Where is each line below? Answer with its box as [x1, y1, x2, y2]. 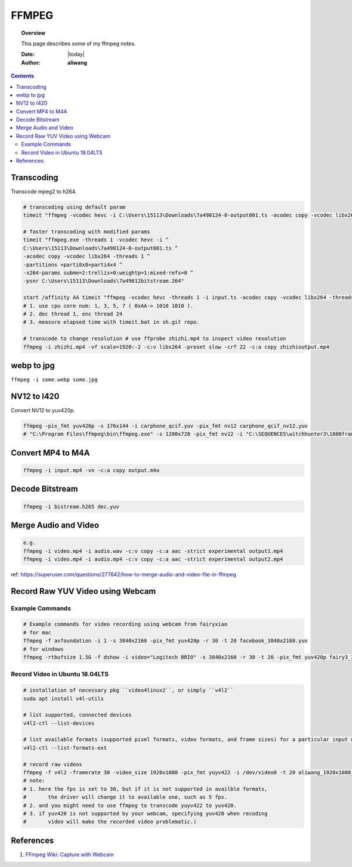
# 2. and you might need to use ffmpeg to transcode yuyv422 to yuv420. [23, 802, 237, 809]
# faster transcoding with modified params [23, 228, 151, 235]
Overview [21, 29, 46, 36]
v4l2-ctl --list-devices [23, 720, 95, 727]
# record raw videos [23, 761, 82, 768]
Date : [21, 51, 35, 58]
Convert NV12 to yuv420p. [11, 406, 76, 414]
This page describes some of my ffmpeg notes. [21, 40, 136, 47]
